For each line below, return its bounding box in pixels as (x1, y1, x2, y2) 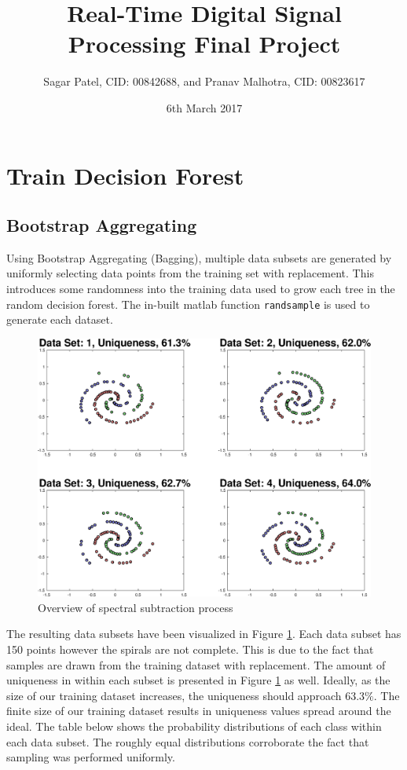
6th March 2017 (166, 99, 243, 115)
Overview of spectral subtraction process (38, 599, 233, 615)
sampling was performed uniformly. (6, 749, 175, 765)
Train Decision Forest (6, 159, 244, 191)
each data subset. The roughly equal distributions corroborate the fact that (6, 733, 369, 750)
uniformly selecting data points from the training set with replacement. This (6, 265, 374, 281)
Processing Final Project (68, 27, 341, 60)
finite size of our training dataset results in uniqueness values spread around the (6, 702, 391, 719)
